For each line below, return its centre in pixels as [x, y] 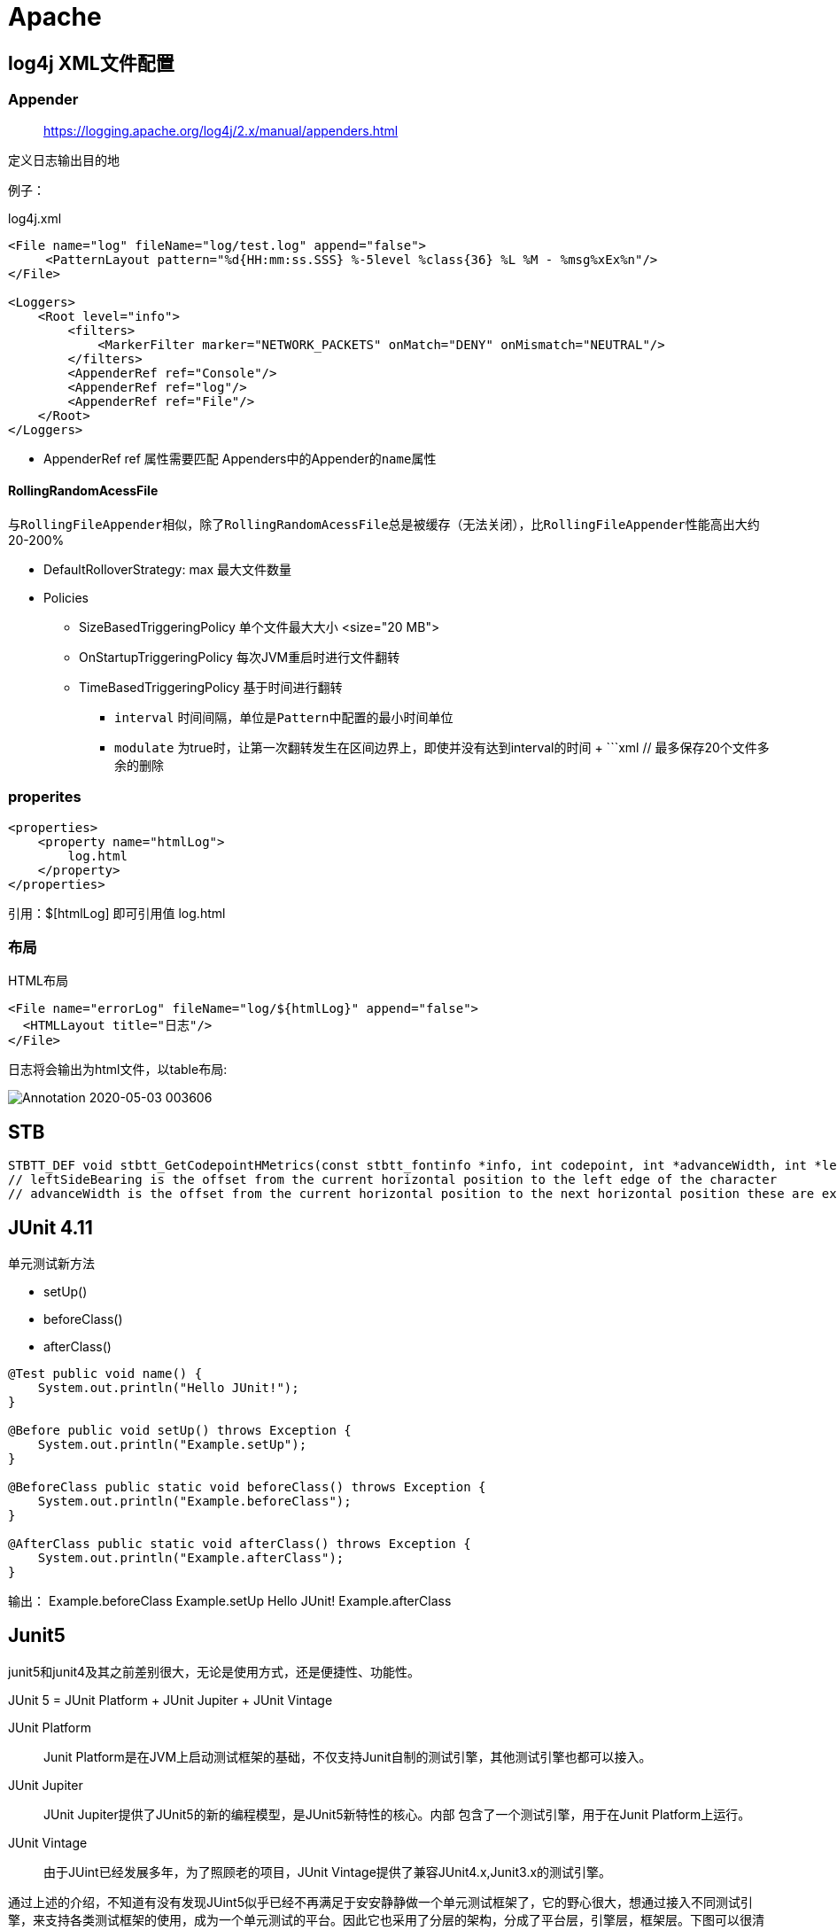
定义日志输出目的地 [64, 160]
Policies [66, 597]
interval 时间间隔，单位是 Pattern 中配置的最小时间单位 [284, 717]
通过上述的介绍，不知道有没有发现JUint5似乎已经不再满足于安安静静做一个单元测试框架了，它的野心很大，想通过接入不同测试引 [380, 1902]
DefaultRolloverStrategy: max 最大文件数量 [168, 569]
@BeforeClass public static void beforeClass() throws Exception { [247, 1486]
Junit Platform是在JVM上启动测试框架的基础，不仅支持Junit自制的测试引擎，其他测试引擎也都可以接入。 [348, 1756]
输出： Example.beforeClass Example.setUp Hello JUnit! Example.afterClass [230, 1600]
